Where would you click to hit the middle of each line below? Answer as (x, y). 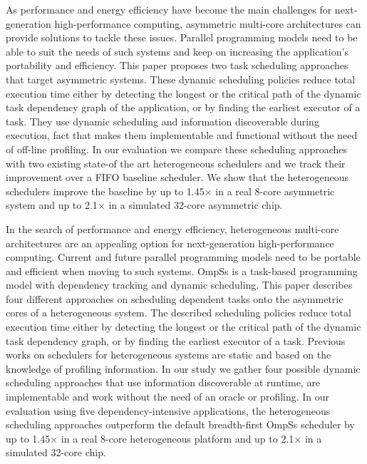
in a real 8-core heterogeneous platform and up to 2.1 (177, 438)
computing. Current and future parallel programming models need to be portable (183, 257)
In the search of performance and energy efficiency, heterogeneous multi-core (172, 228)
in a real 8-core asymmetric (275, 191)
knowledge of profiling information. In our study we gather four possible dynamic (183, 368)
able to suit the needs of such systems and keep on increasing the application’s (177, 51)
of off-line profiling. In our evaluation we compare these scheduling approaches (177, 149)
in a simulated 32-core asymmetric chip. (196, 205)
